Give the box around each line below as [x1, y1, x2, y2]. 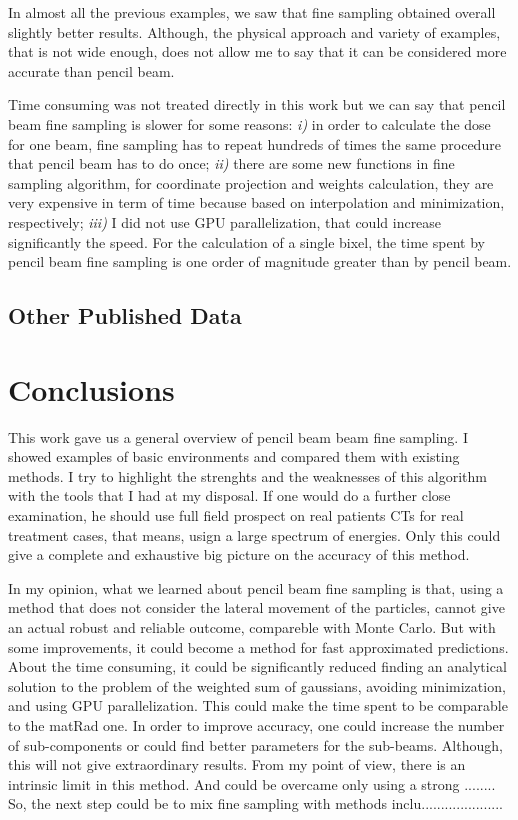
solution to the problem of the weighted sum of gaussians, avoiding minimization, [8, 675, 506, 696]
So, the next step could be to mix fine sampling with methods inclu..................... [8, 793, 503, 814]
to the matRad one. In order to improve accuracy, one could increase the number [8, 714, 505, 735]
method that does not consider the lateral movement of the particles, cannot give [8, 597, 505, 618]
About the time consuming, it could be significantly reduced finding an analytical [8, 656, 507, 677]
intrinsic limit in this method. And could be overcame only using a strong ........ [8, 773, 496, 794]
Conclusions [8, 368, 175, 409]
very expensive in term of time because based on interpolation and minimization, [8, 192, 505, 213]
